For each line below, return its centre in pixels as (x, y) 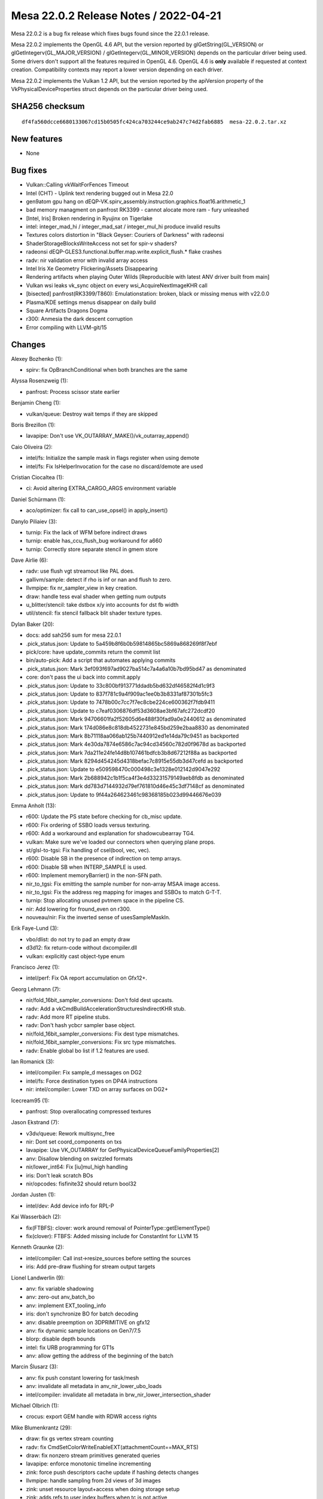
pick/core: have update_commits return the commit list (93, 652)
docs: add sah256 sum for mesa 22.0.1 (74, 635)
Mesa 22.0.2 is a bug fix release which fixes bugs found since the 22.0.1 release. (110, 34)
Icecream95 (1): (31, 1100)
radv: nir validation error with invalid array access (87, 260)
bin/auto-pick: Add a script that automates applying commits (101, 660)
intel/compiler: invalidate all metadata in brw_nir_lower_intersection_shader (118, 1395)
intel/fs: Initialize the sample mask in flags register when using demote (113, 458)
